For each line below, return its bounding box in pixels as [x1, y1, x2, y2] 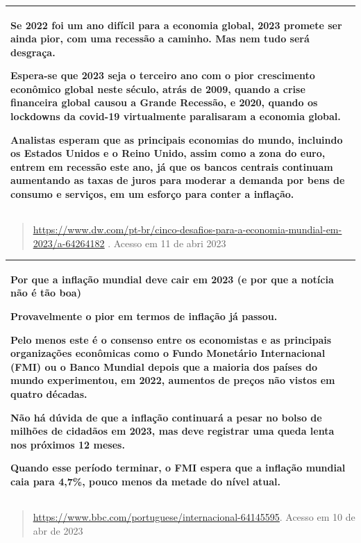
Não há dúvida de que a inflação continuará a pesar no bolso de [10, 410, 322, 424]
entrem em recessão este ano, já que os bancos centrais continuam [10, 159, 333, 174]
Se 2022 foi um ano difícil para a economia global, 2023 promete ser [10, 17, 342, 32]
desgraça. [10, 44, 56, 59]
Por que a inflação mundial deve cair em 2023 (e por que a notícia [10, 271, 334, 286]
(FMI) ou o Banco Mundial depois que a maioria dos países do [10, 359, 317, 374]
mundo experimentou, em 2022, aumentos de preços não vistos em [10, 373, 335, 387]
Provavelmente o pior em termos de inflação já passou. [10, 309, 278, 323]
